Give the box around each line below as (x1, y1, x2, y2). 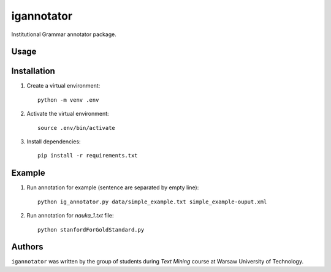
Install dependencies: (26, 138, 81, 145)
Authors (11, 242, 44, 252)
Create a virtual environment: (26, 82, 101, 89)
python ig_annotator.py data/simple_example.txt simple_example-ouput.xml (37, 198, 267, 205)
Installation (11, 66, 55, 77)
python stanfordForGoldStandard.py (37, 226, 145, 233)
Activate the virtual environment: (26, 110, 110, 118)
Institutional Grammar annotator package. (11, 31, 116, 38)
